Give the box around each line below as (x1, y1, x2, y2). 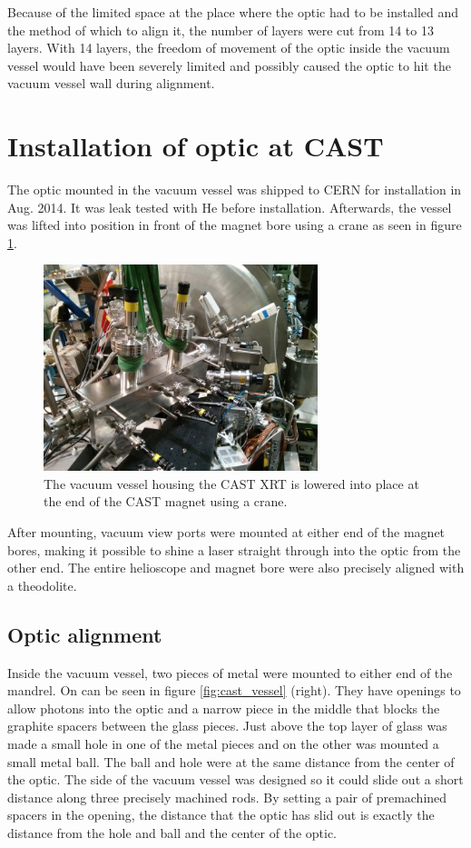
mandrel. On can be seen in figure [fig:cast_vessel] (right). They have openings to (7, 681, 461, 700)
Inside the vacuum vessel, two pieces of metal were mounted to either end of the (7, 663, 453, 682)
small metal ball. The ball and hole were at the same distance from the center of (7, 752, 455, 771)
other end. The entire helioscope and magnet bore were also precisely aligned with (7, 558, 465, 577)
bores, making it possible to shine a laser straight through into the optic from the (7, 540, 461, 559)
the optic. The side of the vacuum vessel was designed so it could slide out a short (7, 770, 464, 789)
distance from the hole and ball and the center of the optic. (7, 823, 337, 842)
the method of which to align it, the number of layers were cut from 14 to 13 (7, 20, 434, 39)
